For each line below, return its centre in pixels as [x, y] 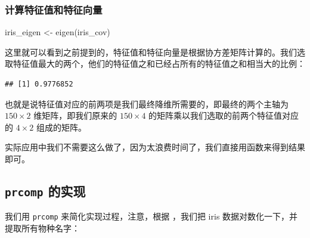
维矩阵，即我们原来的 [75, 115]
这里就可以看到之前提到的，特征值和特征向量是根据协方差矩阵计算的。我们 [151, 52]
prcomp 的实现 [45, 191]
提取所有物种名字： [42, 228]
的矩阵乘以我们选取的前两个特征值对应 [224, 115]
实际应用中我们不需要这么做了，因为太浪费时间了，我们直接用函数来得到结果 [155, 147]
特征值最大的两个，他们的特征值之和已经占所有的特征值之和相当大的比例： [159, 64]
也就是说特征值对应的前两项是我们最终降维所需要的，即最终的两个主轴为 [147, 103]
